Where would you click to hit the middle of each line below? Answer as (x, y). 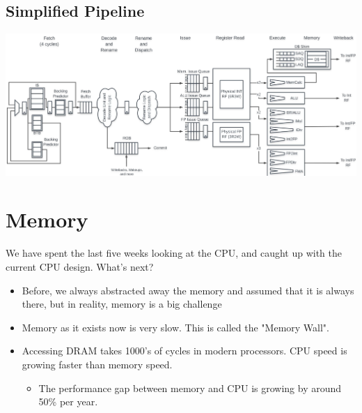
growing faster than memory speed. (97, 364)
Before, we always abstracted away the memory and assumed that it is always (188, 290)
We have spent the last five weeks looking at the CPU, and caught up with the (174, 253)
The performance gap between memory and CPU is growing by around (190, 388)
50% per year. (68, 401)
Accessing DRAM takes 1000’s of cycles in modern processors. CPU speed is (184, 351)
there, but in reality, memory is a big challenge (122, 304)
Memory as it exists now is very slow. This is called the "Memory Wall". (175, 327)
